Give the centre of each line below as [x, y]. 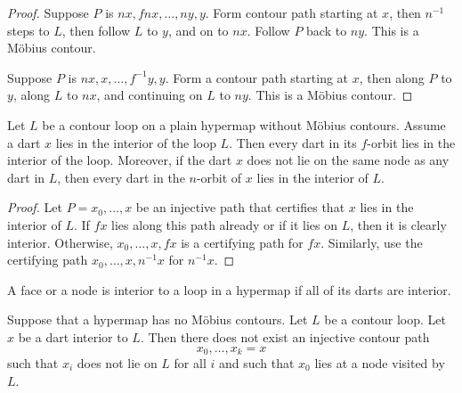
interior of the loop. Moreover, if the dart [120, 160]
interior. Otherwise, [60, 242]
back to [327, 30]
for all [190, 362]
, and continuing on [150, 95]
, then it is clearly [398, 224]
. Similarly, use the [372, 242]
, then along [392, 77]
